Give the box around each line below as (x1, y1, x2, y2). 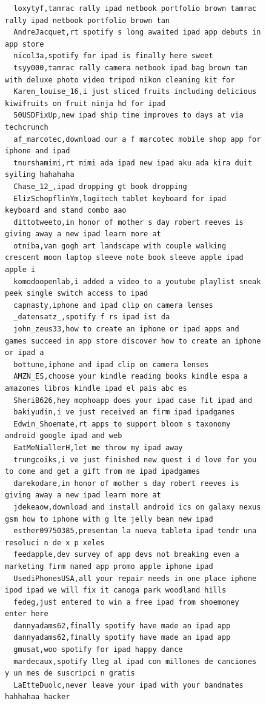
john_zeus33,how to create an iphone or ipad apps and (13, 325, 239, 334)
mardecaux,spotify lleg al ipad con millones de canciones (13, 657, 257, 666)
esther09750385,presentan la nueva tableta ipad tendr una (13, 526, 257, 536)
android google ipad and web (5, 431, 122, 440)
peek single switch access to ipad (5, 289, 148, 298)
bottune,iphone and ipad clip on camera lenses (13, 360, 209, 369)
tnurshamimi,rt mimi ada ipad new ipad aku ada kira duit (13, 158, 253, 167)
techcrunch (5, 122, 48, 131)
